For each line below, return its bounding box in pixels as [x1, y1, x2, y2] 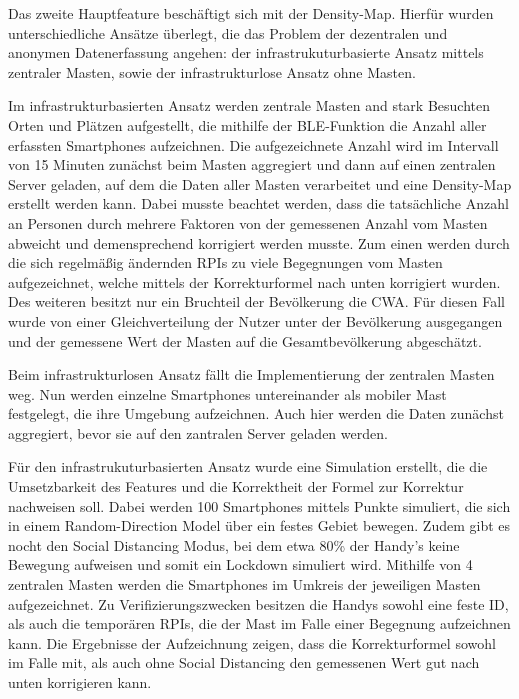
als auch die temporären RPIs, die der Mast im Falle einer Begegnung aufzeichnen [8, 613, 511, 634]
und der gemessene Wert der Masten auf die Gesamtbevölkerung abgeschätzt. [8, 330, 482, 351]
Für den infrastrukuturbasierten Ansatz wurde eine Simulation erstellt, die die [8, 456, 488, 477]
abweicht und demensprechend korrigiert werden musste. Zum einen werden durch [8, 232, 510, 253]
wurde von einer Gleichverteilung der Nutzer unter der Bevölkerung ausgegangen [8, 310, 503, 331]
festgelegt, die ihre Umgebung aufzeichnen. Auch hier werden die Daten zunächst [8, 403, 504, 424]
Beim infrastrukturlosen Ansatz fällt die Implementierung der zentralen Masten [8, 364, 495, 385]
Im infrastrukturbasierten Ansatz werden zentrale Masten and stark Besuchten [8, 95, 490, 116]
